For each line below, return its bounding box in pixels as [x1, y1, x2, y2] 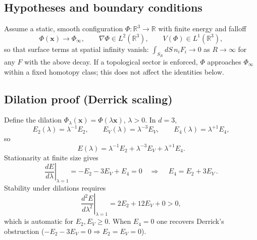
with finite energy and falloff [158, 23, 246, 34]
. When [108, 216, 131, 226]
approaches [207, 56, 241, 67]
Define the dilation [4, 114, 62, 125]
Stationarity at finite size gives [4, 152, 98, 162]
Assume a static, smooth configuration [4, 23, 123, 34]
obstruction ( [4, 225, 44, 236]
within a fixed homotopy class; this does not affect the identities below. [4, 66, 224, 77]
